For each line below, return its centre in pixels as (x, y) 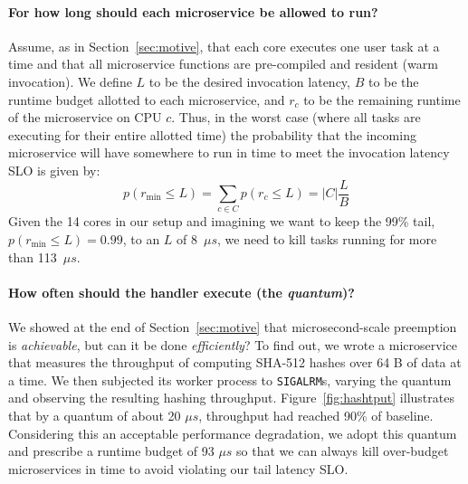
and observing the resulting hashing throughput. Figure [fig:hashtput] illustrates (231, 398)
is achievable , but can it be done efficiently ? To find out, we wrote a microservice (233, 344)
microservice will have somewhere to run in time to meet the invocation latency (229, 152)
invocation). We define (70, 81)
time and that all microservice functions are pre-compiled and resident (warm (223, 64)
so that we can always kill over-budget (343, 451)
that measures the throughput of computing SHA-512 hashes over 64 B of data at (235, 362)
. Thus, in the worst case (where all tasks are (296, 117)
